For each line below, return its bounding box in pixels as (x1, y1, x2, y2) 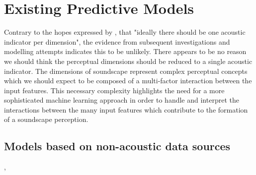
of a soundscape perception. (4, 114, 88, 124)
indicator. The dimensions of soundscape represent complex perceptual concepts (4, 65, 248, 76)
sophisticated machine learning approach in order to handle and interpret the (4, 95, 239, 105)
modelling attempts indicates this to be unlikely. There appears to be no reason (4, 46, 247, 57)
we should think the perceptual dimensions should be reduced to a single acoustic (4, 56, 253, 66)
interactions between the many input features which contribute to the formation (4, 104, 248, 115)
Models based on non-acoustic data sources (4, 138, 231, 154)
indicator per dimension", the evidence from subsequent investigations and (4, 36, 230, 47)
